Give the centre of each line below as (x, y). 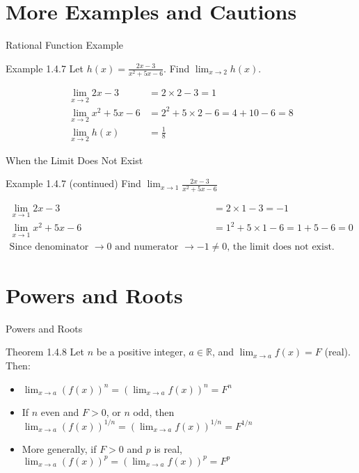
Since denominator (49, 247)
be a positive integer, (141, 352)
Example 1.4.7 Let (45, 68)
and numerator (147, 247)
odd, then (154, 411)
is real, (168, 448)
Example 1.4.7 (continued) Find (73, 183)
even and (60, 411)
